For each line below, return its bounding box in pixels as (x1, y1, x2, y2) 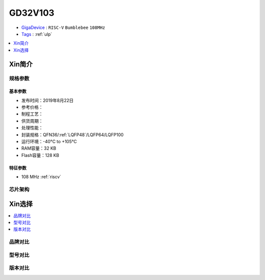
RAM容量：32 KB (21, 145, 56, 152)
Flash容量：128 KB (21, 152, 59, 158)
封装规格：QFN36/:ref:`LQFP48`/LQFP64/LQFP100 (21, 131, 124, 137)
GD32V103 (9, 7, 54, 18)
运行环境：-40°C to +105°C (21, 139, 77, 145)
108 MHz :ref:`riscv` (21, 174, 61, 180)
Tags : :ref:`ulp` (21, 31, 53, 37)
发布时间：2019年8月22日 (21, 97, 74, 103)
